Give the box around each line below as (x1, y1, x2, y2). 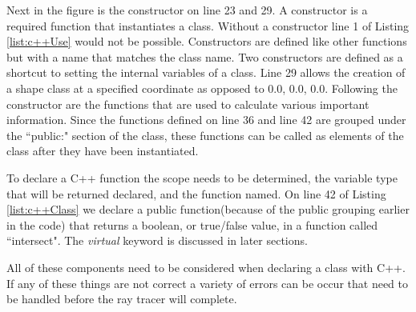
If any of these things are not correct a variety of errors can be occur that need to (6, 274, 409, 291)
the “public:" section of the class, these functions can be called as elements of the (6, 126, 404, 143)
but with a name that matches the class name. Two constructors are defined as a (6, 48, 403, 65)
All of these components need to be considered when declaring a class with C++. (6, 258, 406, 275)
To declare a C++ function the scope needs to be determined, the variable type (6, 169, 398, 186)
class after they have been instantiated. (6, 142, 199, 159)
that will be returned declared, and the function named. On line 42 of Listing (6, 185, 386, 202)
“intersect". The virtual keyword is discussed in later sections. (6, 232, 308, 249)
